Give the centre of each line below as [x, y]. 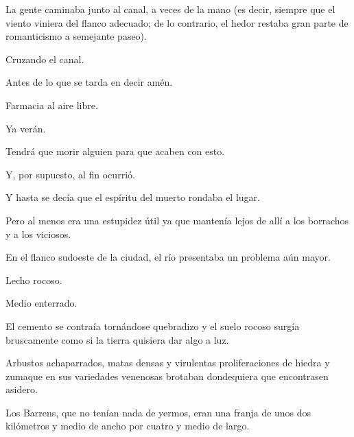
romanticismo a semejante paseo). [76, 36]
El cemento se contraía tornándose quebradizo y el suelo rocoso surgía [153, 326]
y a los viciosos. [38, 234]
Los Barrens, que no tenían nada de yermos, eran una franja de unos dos [158, 412]
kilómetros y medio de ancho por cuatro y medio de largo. [128, 426]
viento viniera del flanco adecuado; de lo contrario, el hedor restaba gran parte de [177, 22]
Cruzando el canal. [45, 59]
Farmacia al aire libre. [52, 105]
